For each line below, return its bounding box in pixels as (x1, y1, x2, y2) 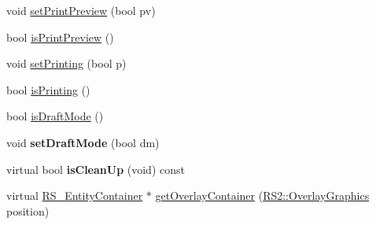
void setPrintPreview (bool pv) (6, 2, 156, 18)
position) (6, 202, 50, 219)
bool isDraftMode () (6, 108, 104, 124)
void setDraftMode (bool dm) (6, 134, 160, 150)
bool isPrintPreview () (6, 28, 114, 45)
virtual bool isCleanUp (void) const (6, 160, 185, 177)
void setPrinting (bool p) (6, 55, 127, 72)
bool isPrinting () (6, 81, 90, 98)
